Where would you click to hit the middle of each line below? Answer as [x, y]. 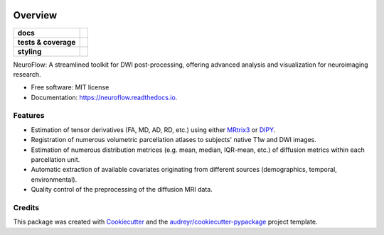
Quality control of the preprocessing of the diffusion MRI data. [122, 190]
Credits [26, 207]
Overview [35, 15]
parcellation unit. [55, 159]
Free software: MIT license [70, 87]
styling [30, 51]
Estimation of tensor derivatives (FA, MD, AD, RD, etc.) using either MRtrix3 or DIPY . [153, 130]
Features [29, 116]
